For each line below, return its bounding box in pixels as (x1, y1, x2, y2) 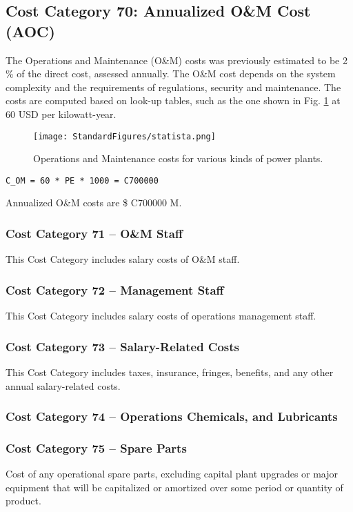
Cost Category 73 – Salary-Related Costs (6, 337, 240, 355)
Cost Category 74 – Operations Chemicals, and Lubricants (6, 408, 338, 425)
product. (6, 493, 41, 508)
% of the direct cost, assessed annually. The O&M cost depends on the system (6, 66, 336, 81)
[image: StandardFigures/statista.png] (33, 131, 216, 141)
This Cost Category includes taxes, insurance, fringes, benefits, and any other (6, 364, 334, 379)
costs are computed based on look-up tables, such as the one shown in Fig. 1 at (6, 93, 341, 108)
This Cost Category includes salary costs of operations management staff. (6, 308, 316, 323)
